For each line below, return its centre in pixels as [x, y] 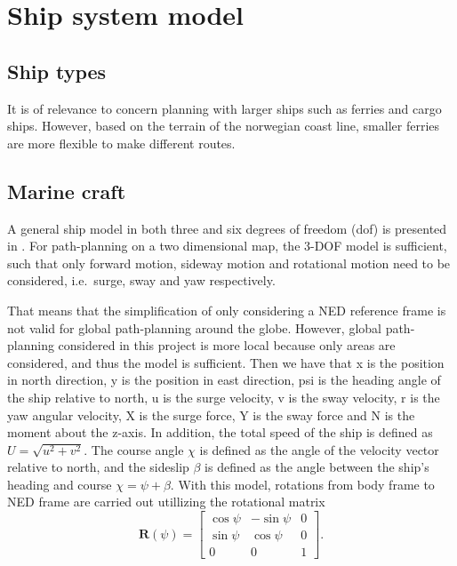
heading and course [60, 484]
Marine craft [67, 191]
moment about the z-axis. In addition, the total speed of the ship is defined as [220, 432]
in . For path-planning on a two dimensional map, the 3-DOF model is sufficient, [227, 246]
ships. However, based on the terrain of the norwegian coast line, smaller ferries [224, 126]
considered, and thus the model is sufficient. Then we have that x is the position [226, 362]
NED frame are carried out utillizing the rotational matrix [166, 502]
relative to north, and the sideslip [98, 467]
